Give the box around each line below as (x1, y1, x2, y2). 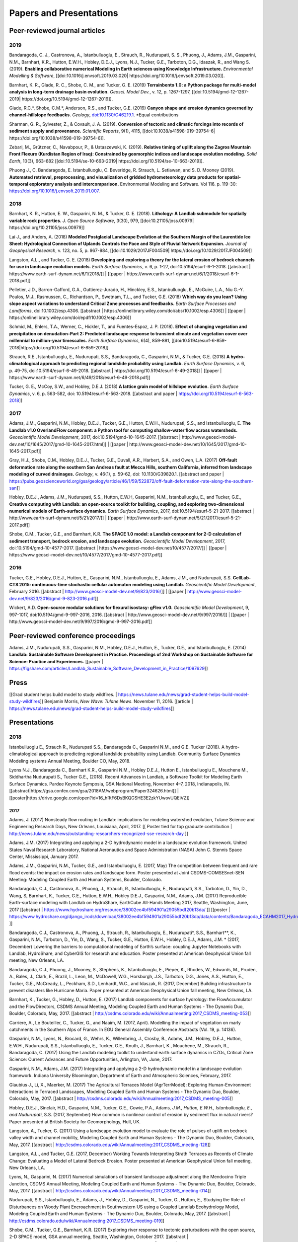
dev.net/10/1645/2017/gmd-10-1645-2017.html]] (9, 441, 107, 447)
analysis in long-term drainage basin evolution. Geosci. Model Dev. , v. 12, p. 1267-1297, (9, 89, 191, 95)
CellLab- (232, 574, 251, 581)
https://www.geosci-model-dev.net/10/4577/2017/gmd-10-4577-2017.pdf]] (9, 552, 162, 558)
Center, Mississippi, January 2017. (9, 854, 79, 859)
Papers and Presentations (9, 7, 119, 18)
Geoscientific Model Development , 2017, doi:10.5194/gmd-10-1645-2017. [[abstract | (9, 434, 181, 440)
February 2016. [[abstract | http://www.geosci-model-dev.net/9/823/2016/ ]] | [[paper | (9, 589, 186, 595)
